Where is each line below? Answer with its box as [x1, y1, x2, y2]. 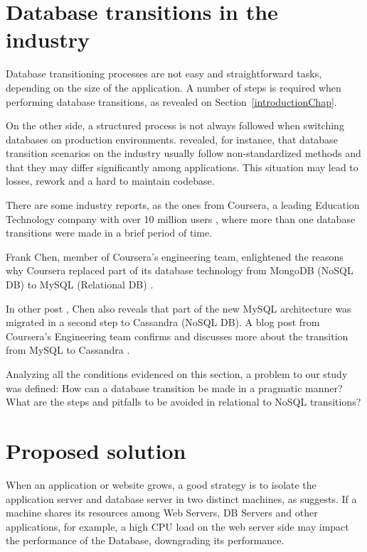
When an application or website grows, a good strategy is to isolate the [6, 477, 317, 492]
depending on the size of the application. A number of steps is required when [6, 80, 341, 94]
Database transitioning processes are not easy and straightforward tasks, [6, 66, 322, 81]
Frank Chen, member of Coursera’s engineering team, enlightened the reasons [6, 249, 344, 264]
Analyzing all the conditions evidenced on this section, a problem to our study [6, 367, 348, 381]
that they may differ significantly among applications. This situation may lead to [6, 159, 358, 174]
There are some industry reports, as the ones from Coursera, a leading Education [6, 197, 360, 212]
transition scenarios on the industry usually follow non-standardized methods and [6, 146, 361, 161]
